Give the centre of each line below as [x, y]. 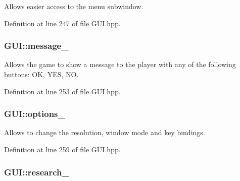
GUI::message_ [36, 46]
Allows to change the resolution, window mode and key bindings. [105, 132]
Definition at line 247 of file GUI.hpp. [62, 23]
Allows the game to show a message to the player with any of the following [120, 64]
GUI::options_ [35, 114]
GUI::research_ [37, 172]
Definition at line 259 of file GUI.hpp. [62, 149]
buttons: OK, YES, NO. [41, 74]
